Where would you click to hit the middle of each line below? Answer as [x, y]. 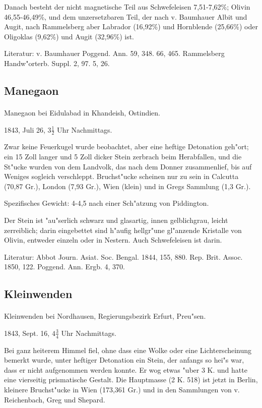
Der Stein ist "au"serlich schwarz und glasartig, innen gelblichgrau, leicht [116, 220]
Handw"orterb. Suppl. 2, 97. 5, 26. [57, 63]
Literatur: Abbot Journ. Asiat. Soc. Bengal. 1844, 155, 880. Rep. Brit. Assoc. [123, 256]
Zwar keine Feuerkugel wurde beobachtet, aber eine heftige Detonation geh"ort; [126, 147]
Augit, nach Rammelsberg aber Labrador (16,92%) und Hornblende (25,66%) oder [131, 26]
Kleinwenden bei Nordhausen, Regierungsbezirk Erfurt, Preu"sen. [105, 316]
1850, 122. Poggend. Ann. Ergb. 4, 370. [65, 267]
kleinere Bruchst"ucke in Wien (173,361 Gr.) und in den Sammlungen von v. [122, 390]
